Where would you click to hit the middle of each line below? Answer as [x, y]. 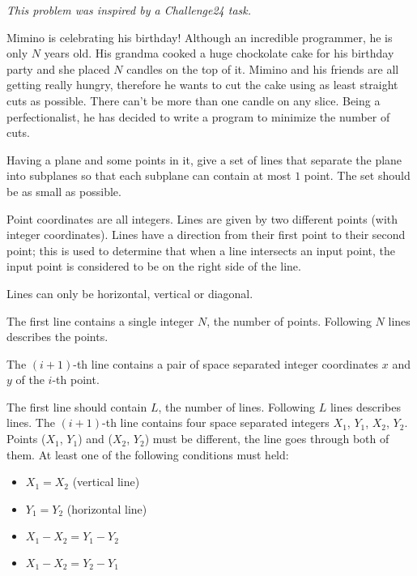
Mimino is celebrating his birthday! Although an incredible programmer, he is [200, 37]
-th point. [76, 380]
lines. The [31, 422]
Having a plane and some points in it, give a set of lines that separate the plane [204, 159]
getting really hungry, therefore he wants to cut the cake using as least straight [202, 85]
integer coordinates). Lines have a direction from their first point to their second [206, 235]
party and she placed [58, 68]
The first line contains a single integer [100, 320]
